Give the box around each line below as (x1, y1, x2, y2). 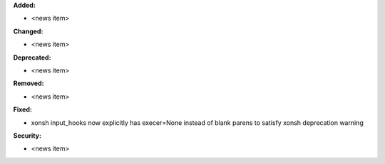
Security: (13, 131, 42, 140)
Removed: (13, 79, 44, 88)
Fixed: (13, 105, 32, 114)
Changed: (13, 27, 43, 35)
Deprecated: (13, 53, 51, 62)
